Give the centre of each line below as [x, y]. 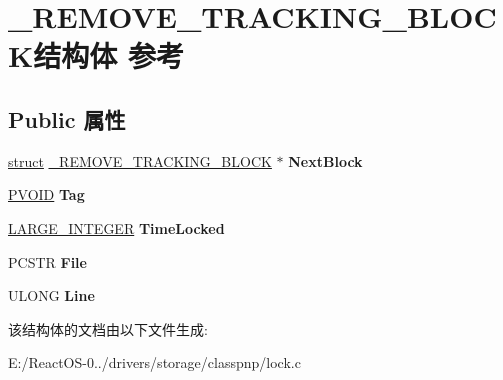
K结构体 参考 [96, 55]
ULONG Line [51, 295]
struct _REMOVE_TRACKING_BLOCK [140, 160]
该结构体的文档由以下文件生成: [108, 328]
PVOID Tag [46, 194]
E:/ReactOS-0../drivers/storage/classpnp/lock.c [154, 362]
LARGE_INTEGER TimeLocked [116, 227]
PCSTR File [47, 261]
